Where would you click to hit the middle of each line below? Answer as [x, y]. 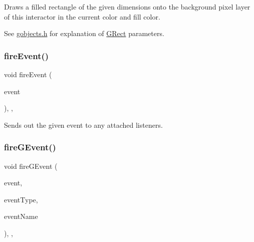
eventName [21, 216]
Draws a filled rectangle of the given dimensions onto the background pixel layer [127, 7]
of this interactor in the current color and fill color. [82, 16]
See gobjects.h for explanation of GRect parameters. [84, 33]
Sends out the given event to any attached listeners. [83, 125]
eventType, [21, 199]
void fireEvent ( [28, 74]
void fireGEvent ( [31, 166]
